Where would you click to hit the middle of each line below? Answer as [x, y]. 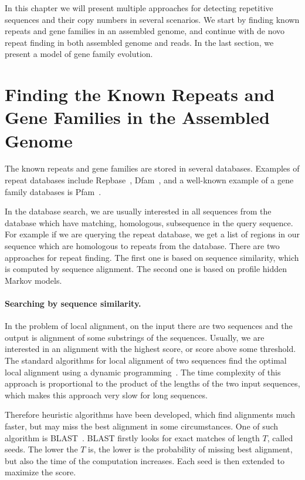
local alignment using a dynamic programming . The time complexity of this [143, 372]
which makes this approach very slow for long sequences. [106, 395]
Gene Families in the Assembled [137, 117]
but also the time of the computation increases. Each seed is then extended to [145, 460]
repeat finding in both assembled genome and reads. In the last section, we [139, 42]
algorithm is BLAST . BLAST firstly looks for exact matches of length [132, 437]
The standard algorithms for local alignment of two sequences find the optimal [146, 360]
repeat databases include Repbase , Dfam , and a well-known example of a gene [149, 180]
